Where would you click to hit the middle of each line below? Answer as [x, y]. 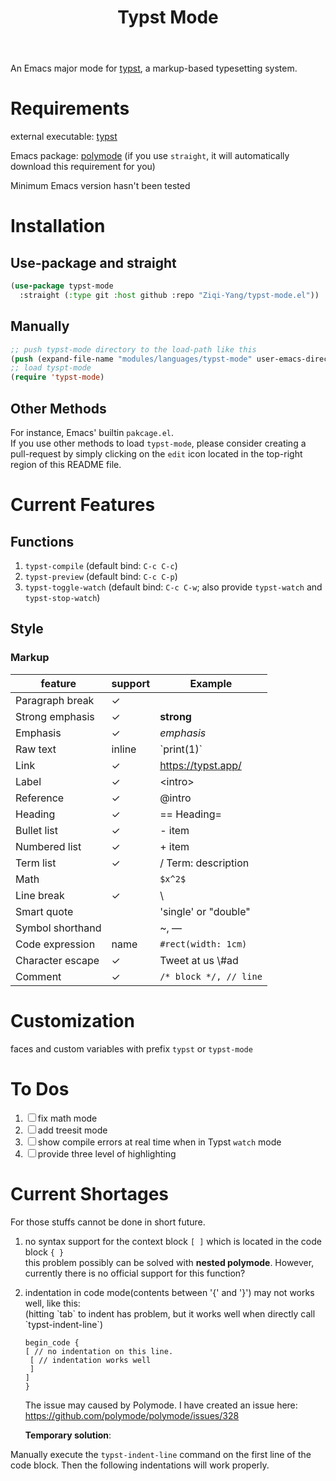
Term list [36, 863]
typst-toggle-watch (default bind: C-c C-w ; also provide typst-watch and [173, 587]
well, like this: [52, 1303]
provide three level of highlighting [107, 1153]
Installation [58, 226]
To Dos [40, 1088]
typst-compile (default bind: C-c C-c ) [101, 565]
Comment [38, 976]
